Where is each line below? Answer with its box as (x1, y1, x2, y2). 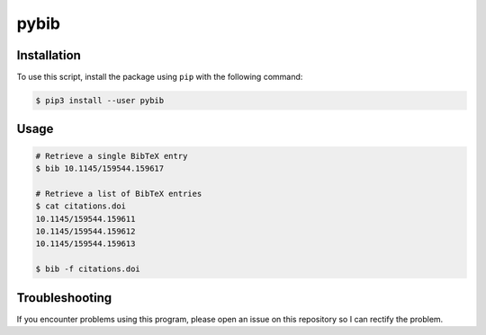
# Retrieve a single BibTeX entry (35, 151, 188, 161)
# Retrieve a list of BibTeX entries (35, 189, 202, 198)
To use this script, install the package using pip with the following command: (16, 72, 303, 83)
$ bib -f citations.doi (35, 264, 141, 274)
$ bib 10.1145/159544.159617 (35, 163, 165, 174)
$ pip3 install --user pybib (35, 95, 165, 106)
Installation (16, 48, 81, 63)
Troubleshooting (16, 290, 112, 305)
